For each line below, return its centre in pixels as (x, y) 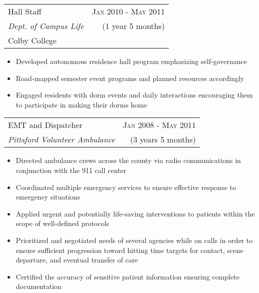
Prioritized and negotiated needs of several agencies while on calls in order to (134, 240)
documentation (39, 286)
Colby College (32, 40)
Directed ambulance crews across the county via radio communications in (128, 160)
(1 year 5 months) (133, 26)
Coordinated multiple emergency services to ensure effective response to (126, 187)
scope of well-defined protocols (62, 223)
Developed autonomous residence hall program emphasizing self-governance (131, 61)
